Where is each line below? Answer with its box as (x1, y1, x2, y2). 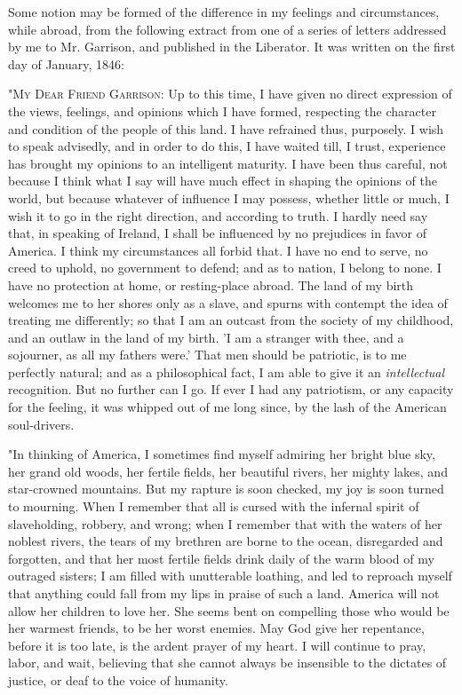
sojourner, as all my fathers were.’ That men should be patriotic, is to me (8, 345, 407, 364)
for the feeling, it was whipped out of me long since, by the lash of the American (8, 398, 447, 416)
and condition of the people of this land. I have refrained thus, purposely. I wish (8, 119, 444, 138)
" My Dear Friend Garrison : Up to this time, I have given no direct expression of (8, 84, 452, 103)
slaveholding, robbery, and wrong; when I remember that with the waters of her (8, 514, 442, 533)
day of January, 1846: (8, 54, 124, 73)
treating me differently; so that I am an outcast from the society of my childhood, (8, 311, 454, 329)
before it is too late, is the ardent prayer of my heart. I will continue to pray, (8, 636, 426, 654)
